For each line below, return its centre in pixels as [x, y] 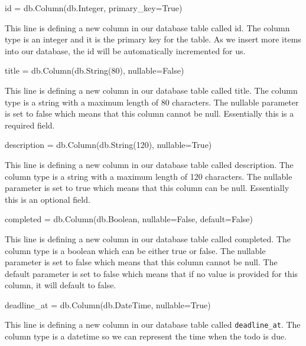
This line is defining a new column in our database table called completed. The [148, 238]
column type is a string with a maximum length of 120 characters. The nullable [149, 176]
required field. [30, 125]
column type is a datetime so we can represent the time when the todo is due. [146, 336]
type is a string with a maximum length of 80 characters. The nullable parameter [152, 102]
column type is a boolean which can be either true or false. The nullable [135, 250]
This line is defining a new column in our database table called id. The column [147, 27]
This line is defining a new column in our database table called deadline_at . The [153, 324]
